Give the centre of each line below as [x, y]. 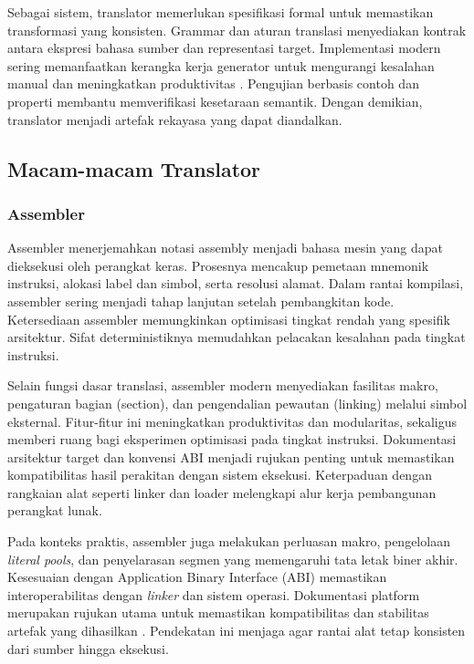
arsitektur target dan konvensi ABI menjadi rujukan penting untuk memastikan [231, 456]
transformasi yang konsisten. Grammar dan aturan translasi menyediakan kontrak [237, 30]
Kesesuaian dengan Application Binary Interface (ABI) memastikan [197, 577]
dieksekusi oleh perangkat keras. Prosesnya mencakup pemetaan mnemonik [218, 265]
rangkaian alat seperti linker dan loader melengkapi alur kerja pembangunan [222, 492]
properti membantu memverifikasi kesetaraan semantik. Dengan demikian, [215, 101]
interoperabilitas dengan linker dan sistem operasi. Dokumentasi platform [214, 594]
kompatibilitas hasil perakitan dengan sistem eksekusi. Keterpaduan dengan [220, 475]
